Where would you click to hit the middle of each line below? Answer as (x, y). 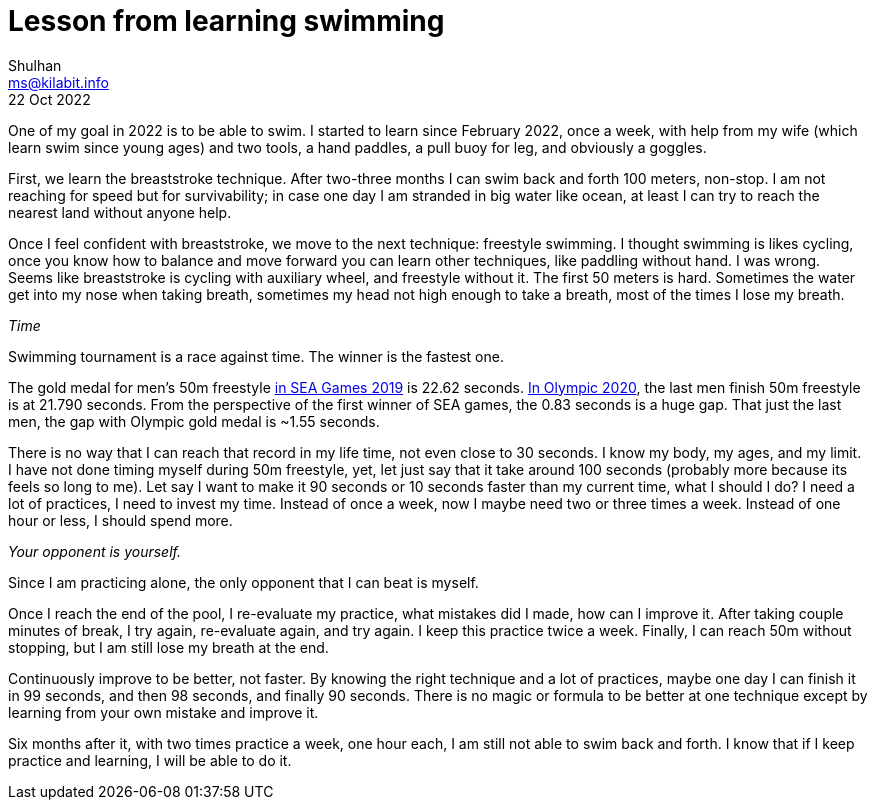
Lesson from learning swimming (226, 21)
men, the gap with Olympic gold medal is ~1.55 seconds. (194, 421)
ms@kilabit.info (58, 82)
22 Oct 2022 (49, 99)
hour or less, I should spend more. (120, 520)
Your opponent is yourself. (95, 551)
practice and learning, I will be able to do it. (150, 760)
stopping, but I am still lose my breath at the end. (168, 647)
